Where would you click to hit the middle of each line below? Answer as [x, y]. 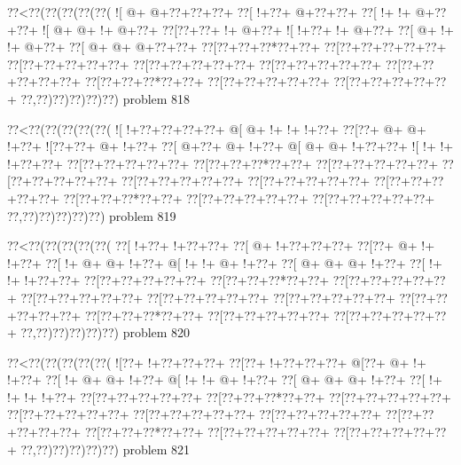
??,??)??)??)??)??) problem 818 [105, 98]
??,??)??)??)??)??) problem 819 [92, 215]
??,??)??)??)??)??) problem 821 [105, 449]
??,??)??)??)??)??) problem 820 [105, 332]
